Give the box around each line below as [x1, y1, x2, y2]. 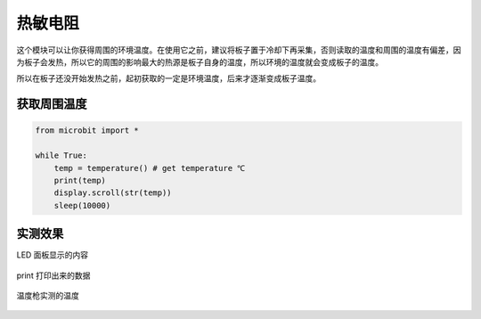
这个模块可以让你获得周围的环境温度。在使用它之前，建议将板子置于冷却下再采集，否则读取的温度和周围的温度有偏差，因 [16, 45, 461, 55]
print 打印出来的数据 [16, 270, 91, 281]
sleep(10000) [53, 200, 111, 210]
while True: [35, 151, 88, 160]
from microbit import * [35, 126, 140, 135]
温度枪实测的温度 [16, 290, 79, 300]
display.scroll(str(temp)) [53, 188, 173, 198]
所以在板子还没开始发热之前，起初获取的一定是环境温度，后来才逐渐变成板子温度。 [16, 73, 321, 84]
